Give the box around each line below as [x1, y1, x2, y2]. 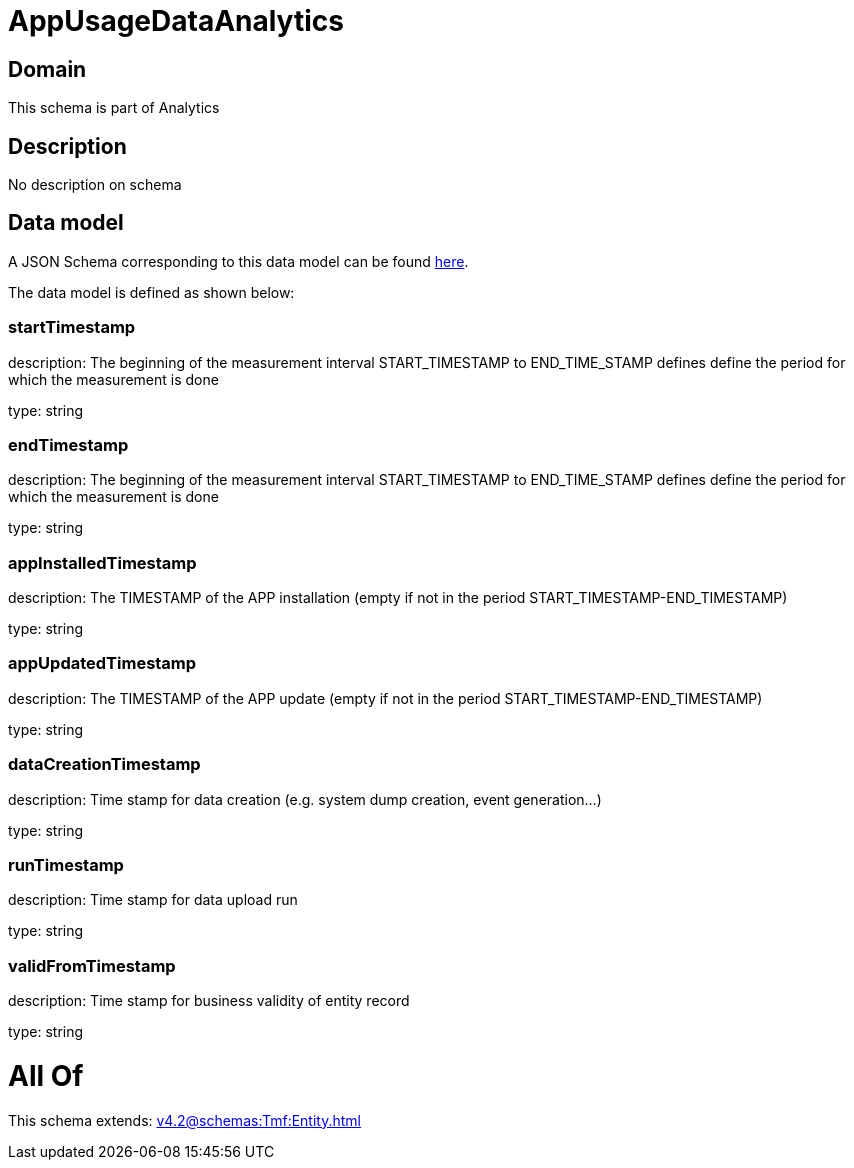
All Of [8, 1058, 84, 1093]
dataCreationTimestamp [8, 754, 201, 775]
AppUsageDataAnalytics [8, 4, 344, 38]
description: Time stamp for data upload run [8, 891, 298, 909]
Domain [8, 56, 87, 82]
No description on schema [8, 176, 182, 194]
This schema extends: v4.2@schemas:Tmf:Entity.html [8, 1111, 361, 1129]
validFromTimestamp [8, 955, 176, 976]
